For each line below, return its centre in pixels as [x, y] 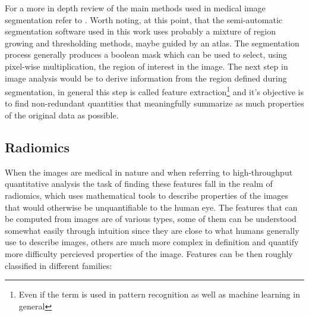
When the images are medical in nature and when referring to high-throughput [149, 172]
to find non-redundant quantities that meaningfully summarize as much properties [154, 103]
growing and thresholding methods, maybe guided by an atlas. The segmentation [152, 43]
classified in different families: [59, 265]
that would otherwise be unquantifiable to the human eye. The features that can [151, 207]
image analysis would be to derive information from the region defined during [146, 78]
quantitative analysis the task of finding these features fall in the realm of [139, 184]
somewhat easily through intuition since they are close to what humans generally [152, 230]
